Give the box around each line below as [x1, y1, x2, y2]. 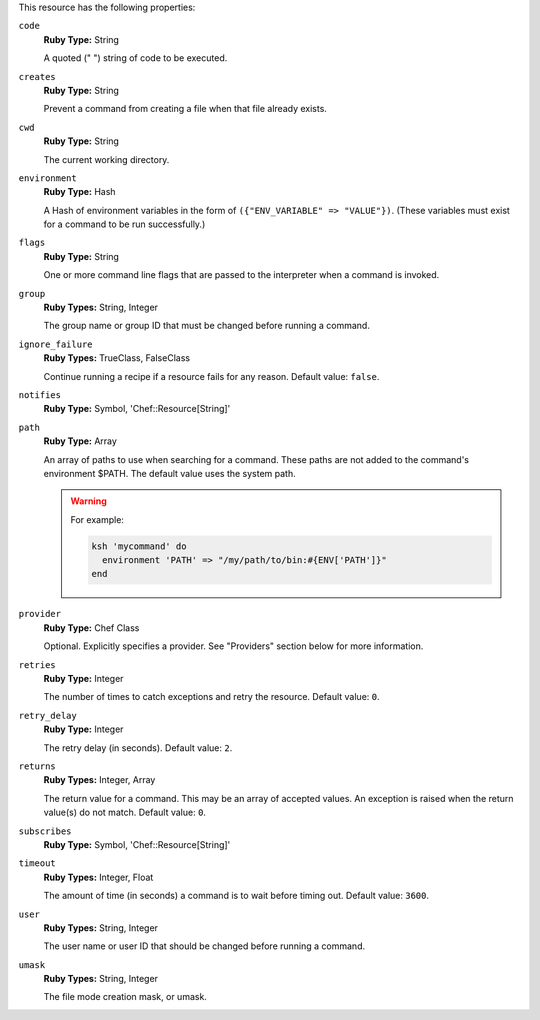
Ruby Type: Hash [43, 186, 116, 198]
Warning [70, 495, 107, 507]
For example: [70, 513, 125, 525]
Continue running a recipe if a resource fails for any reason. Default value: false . [43, 370, 380, 382]
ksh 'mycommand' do [91, 540, 187, 552]
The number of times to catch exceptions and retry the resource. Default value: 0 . [43, 691, 380, 703]
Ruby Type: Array [43, 435, 117, 447]
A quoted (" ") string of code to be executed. [43, 52, 228, 64]
